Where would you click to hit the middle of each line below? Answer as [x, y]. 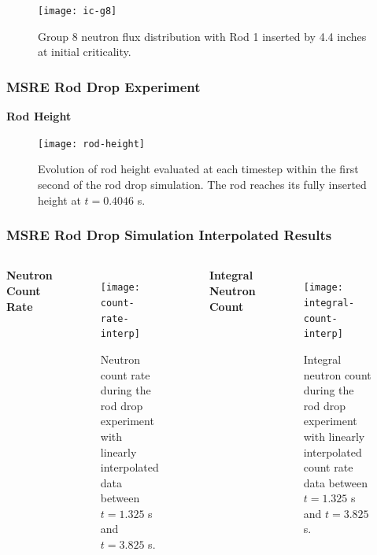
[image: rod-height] [92, 144]
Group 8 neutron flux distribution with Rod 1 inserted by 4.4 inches [202, 36]
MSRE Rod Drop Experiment [103, 86]
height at [59, 200]
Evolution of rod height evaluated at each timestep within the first [198, 169]
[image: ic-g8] [78, 11]
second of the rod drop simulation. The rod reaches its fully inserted [202, 184]
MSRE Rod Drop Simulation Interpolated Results [169, 235]
